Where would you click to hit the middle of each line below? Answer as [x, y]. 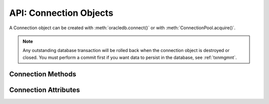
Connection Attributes [45, 90]
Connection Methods [43, 74]
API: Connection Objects [61, 13]
